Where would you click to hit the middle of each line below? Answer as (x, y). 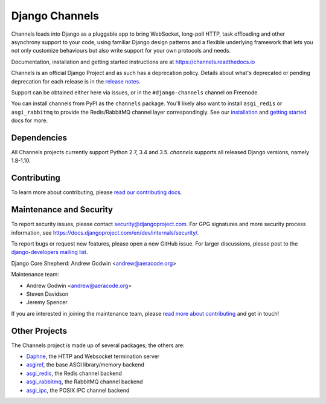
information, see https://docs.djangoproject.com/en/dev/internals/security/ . (105, 232)
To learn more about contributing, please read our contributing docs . (97, 192)
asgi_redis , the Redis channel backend (74, 373)
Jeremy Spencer (47, 302)
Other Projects (39, 331)
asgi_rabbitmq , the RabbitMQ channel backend (85, 382)
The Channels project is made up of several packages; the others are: (98, 345)
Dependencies (39, 138)
